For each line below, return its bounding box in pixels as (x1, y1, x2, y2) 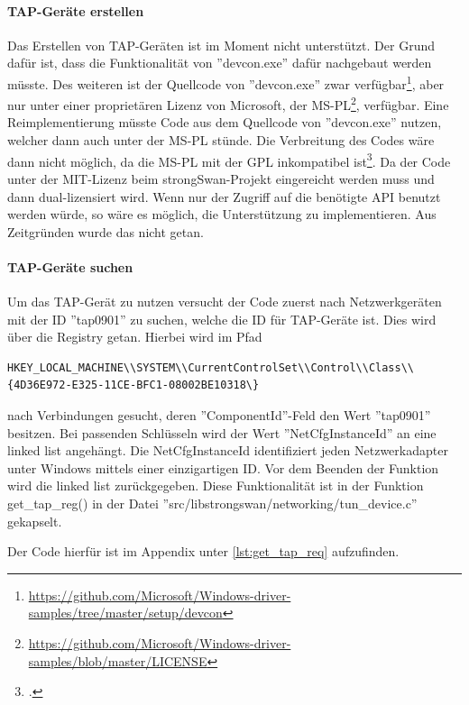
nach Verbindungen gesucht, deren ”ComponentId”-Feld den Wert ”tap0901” (7, 406, 431, 425)
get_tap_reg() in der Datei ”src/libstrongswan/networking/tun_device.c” (7, 494, 418, 513)
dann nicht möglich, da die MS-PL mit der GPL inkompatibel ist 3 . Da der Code (7, 149, 451, 170)
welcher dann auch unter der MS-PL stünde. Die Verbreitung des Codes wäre (7, 131, 435, 150)
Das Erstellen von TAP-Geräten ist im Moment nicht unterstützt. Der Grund (7, 35, 435, 54)
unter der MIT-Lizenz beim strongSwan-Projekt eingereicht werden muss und (7, 169, 435, 188)
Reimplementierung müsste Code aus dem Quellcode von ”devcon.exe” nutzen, (7, 113, 442, 132)
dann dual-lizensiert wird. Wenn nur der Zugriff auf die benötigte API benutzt (7, 187, 441, 206)
